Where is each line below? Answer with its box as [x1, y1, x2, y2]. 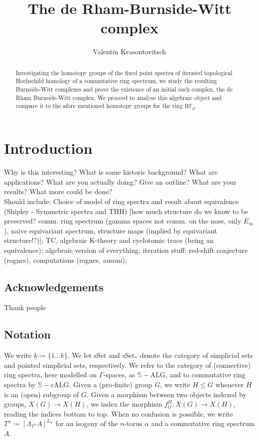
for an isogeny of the [55, 418, 118, 429]
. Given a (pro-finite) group [69, 379, 152, 389]
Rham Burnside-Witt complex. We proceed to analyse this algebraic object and [15, 93, 222, 102]
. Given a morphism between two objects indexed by [87, 389, 247, 399]
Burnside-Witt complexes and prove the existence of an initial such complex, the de [15, 85, 233, 94]
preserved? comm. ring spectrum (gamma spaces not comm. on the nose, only [4, 216, 242, 226]
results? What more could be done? [4, 186, 113, 197]
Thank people [4, 302, 46, 313]
